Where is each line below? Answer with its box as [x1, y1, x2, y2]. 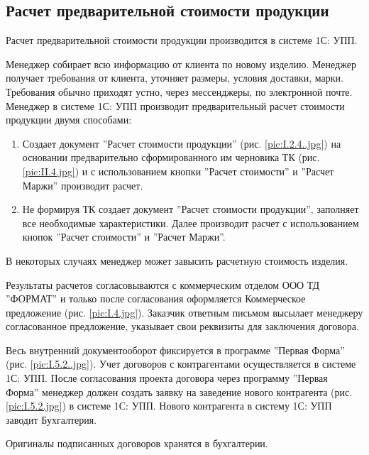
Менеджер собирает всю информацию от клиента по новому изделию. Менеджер [6, 56, 356, 71]
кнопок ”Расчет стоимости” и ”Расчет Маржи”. [22, 229, 226, 244]
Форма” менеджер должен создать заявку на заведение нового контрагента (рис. [6, 384, 353, 399]
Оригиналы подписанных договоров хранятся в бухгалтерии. [6, 436, 268, 451]
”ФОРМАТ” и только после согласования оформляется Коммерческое [6, 291, 306, 306]
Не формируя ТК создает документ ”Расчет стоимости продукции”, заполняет [22, 202, 359, 216]
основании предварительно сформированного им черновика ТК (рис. [22, 150, 320, 165]
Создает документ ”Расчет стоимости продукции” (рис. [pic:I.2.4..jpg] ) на [22, 136, 341, 150]
